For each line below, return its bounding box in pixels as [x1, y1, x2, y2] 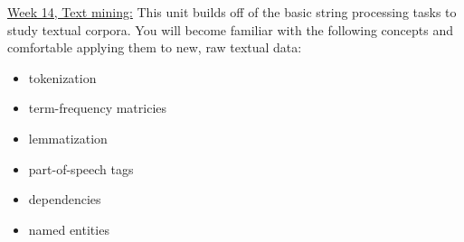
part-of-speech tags [28, 159, 134, 178]
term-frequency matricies [28, 98, 167, 117]
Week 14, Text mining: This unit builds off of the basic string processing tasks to [7, 3, 457, 21]
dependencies [28, 190, 101, 209]
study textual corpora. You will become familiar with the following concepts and [7, 20, 454, 39]
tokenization [28, 68, 97, 87]
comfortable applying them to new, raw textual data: [7, 38, 302, 57]
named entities [28, 219, 109, 238]
